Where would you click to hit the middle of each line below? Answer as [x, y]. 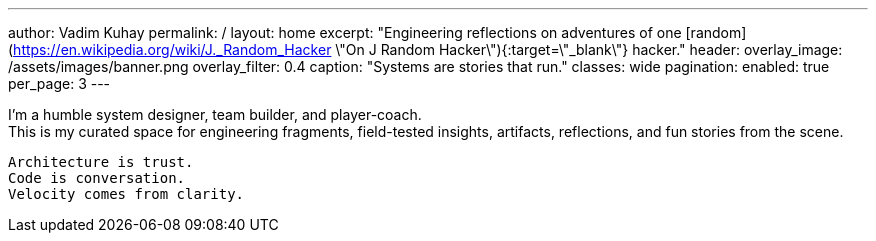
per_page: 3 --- [59, 83]
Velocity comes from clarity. [126, 194]
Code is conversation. [97, 178]
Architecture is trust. [101, 162]
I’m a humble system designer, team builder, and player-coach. [215, 114]
